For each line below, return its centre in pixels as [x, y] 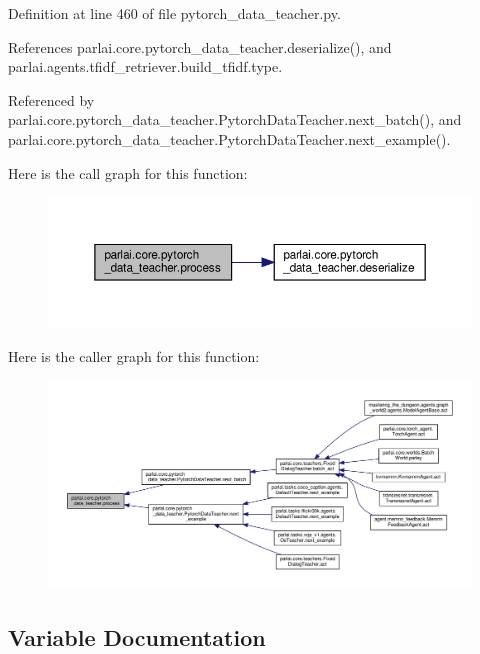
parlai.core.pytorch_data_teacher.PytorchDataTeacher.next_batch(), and [235, 119]
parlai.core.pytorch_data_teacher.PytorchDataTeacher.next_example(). [229, 138]
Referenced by [51, 99]
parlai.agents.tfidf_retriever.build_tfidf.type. [145, 66]
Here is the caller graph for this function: [134, 355]
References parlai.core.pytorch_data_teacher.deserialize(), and [200, 46]
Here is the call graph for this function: [128, 172]
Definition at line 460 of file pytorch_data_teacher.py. [174, 13]
